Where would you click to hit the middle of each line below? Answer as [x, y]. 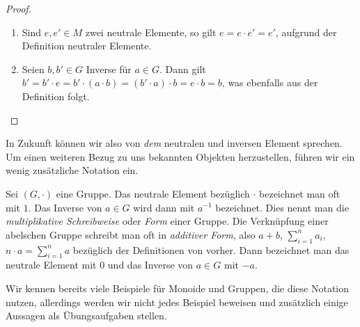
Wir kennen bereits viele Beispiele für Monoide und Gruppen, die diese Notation [178, 288]
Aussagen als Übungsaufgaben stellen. [86, 316]
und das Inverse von [150, 265]
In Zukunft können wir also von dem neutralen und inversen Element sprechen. [174, 143]
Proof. [18, 8]
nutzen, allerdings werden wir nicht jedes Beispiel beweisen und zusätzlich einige [177, 302]
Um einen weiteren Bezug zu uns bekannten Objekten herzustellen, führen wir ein [180, 156]
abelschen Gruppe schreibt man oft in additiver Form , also [131, 234]
